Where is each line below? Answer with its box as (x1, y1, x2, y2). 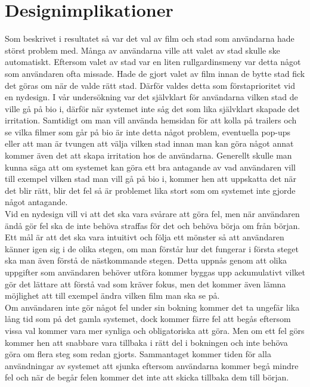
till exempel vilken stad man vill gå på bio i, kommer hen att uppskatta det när (5, 172, 297, 185)
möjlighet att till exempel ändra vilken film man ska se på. (5, 289, 220, 302)
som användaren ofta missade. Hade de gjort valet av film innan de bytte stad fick (5, 67, 305, 79)
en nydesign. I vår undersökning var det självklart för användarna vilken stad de (5, 91, 298, 103)
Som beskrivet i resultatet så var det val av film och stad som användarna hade (5, 32, 294, 45)
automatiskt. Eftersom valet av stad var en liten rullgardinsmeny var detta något (5, 55, 301, 68)
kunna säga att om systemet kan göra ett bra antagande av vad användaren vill (5, 160, 296, 173)
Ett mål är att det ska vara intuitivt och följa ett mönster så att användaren (5, 231, 284, 243)
